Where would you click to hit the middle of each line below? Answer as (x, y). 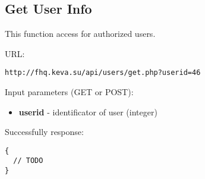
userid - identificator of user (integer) (88, 112)
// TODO (28, 161)
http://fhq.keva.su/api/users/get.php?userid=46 (103, 73)
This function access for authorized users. (80, 34)
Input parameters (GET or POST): (69, 92)
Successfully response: (44, 132)
